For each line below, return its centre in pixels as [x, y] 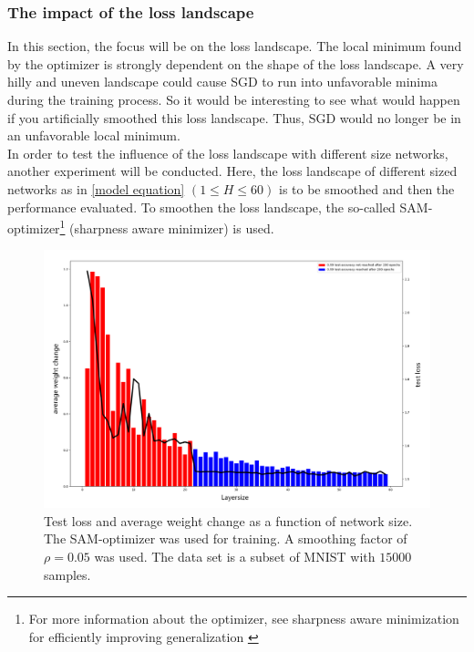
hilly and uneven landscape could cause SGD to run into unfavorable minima [222, 82]
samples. [67, 574]
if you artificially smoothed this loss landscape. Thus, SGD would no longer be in [234, 117]
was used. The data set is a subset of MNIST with [235, 556]
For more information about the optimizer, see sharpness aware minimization [244, 619]
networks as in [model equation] [96, 188]
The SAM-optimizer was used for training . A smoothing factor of [226, 538]
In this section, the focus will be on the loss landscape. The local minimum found [235, 46]
